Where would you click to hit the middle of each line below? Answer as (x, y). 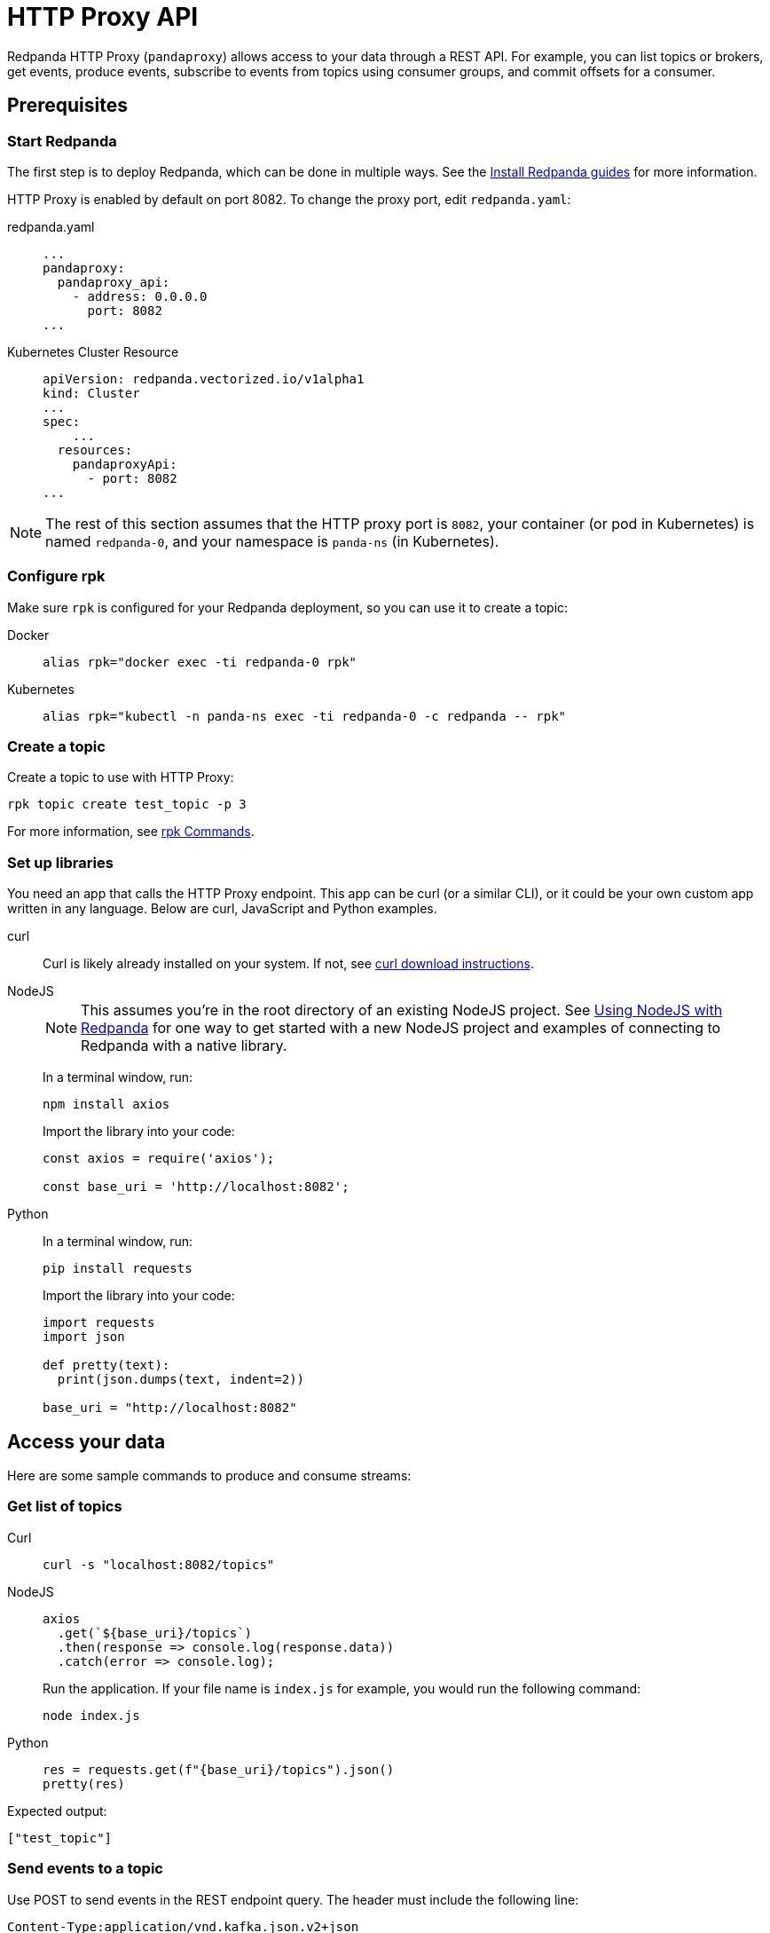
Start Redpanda (62, 141)
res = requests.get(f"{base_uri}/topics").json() (219, 1769)
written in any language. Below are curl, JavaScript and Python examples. (222, 909)
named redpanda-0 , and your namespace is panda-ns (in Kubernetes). (272, 541)
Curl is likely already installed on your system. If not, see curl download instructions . (288, 964)
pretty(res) (84, 1783)
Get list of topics (65, 1507)
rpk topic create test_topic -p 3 (127, 805)
